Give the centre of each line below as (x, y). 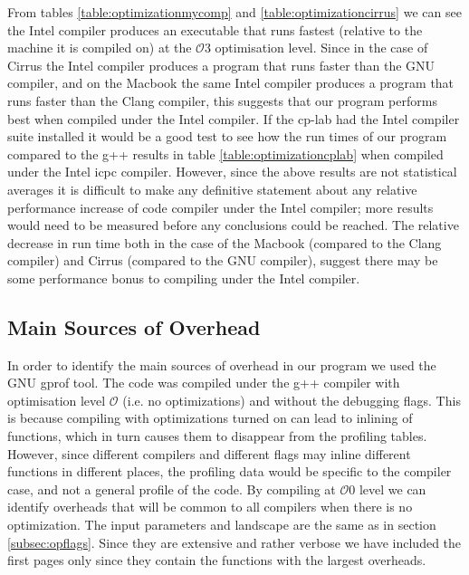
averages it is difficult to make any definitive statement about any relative (212, 189)
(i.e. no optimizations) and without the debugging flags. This (292, 400)
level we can (392, 489)
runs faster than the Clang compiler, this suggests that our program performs (222, 100)
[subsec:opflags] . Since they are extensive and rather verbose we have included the (234, 542)
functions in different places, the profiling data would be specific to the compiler (230, 471)
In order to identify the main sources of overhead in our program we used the (222, 364)
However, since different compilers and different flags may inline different (209, 453)
